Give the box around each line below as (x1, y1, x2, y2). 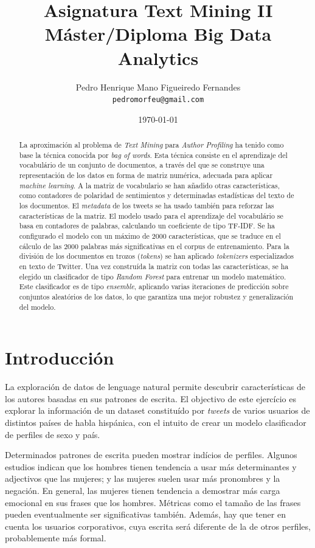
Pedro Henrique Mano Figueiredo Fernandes (75, 80, 241, 93)
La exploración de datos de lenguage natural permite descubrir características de (5, 380, 305, 393)
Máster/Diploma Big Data (44, 21, 272, 46)
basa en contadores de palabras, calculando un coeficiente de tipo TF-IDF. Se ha (19, 221, 275, 231)
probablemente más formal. (5, 532, 106, 544)
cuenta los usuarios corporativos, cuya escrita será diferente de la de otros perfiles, (5, 519, 311, 532)
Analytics (117, 45, 199, 70)
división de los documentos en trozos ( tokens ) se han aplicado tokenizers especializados (19, 251, 294, 261)
